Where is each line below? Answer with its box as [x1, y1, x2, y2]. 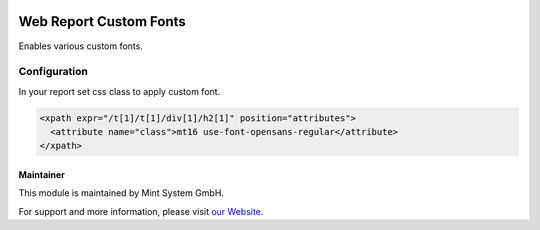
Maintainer [18, 169, 65, 181]
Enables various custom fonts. [18, 40, 144, 52]
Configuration [18, 65, 89, 79]
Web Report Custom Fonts [18, 13, 187, 30]
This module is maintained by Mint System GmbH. [18, 187, 225, 199]
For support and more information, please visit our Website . [18, 205, 264, 217]
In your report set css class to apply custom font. [18, 85, 221, 97]
